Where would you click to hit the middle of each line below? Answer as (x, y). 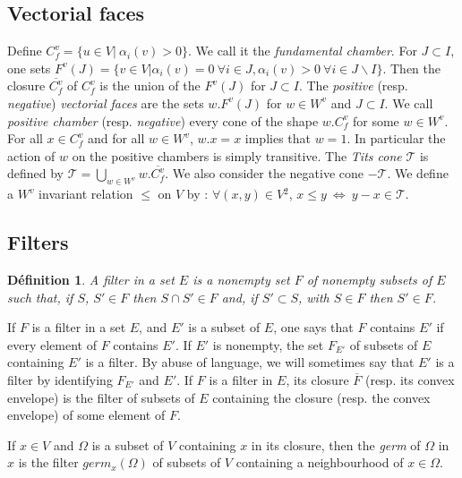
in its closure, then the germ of (336, 444)
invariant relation (86, 194)
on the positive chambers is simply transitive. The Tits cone (237, 155)
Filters (38, 242)
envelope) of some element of (86, 415)
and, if (240, 297)
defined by (36, 173)
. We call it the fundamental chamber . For (302, 51)
